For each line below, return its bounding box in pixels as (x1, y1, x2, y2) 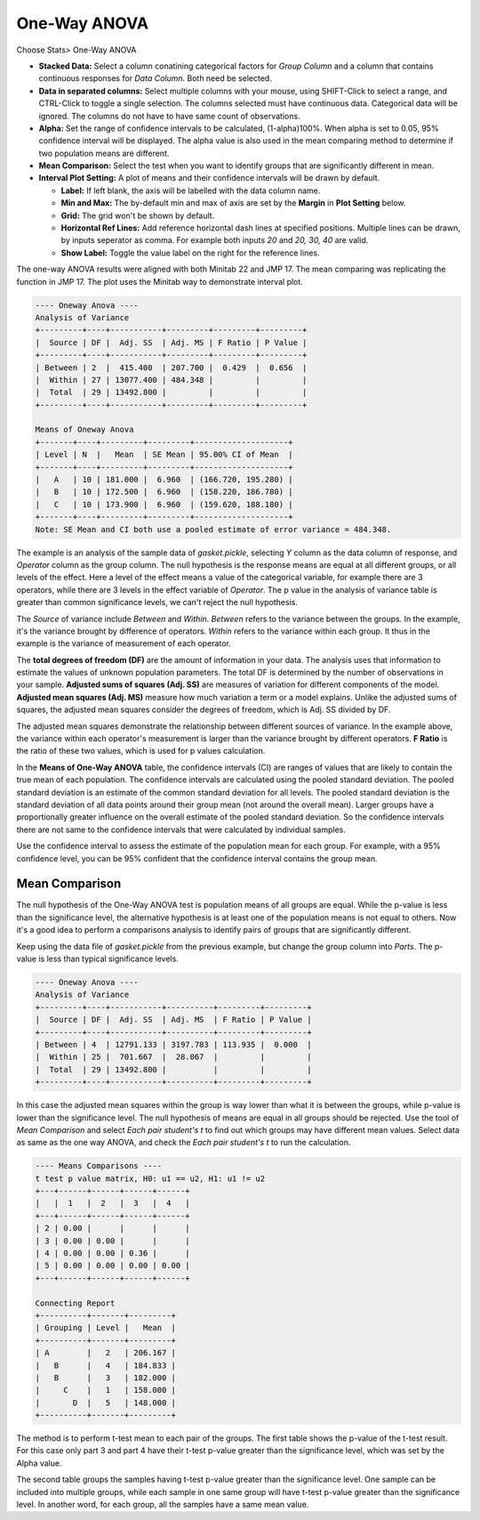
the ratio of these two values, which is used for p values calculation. (16, 746, 266, 756)
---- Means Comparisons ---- (35, 1161, 163, 1171)
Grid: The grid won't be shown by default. (60, 210, 215, 221)
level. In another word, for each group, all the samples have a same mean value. (16, 1500, 309, 1510)
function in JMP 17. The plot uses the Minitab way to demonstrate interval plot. (16, 276, 304, 287)
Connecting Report (35, 1298, 116, 1308)
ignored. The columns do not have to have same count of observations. (38, 110, 301, 121)
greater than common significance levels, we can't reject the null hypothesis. (16, 597, 298, 608)
